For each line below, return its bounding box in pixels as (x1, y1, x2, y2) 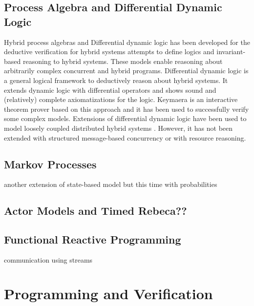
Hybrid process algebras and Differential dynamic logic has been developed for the (4, 37, 250, 47)
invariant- (216, 46, 246, 57)
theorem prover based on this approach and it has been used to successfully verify (4, 103, 249, 114)
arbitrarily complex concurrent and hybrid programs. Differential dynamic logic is (4, 65, 249, 76)
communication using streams (4, 254, 93, 265)
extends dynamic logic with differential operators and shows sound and (4, 84, 216, 95)
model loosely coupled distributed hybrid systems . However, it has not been (4, 122, 233, 133)
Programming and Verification (4, 283, 213, 303)
